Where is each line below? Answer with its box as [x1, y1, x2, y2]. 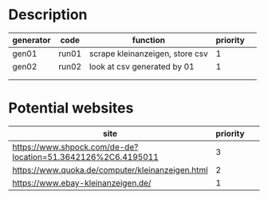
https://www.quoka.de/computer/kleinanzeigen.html [12, 164, 209, 175]
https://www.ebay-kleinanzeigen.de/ [12, 177, 152, 189]
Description [8, 6, 88, 24]
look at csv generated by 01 [89, 61, 195, 72]
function [132, 34, 166, 46]
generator [12, 34, 51, 46]
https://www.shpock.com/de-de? [12, 141, 139, 153]
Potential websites [8, 99, 134, 117]
